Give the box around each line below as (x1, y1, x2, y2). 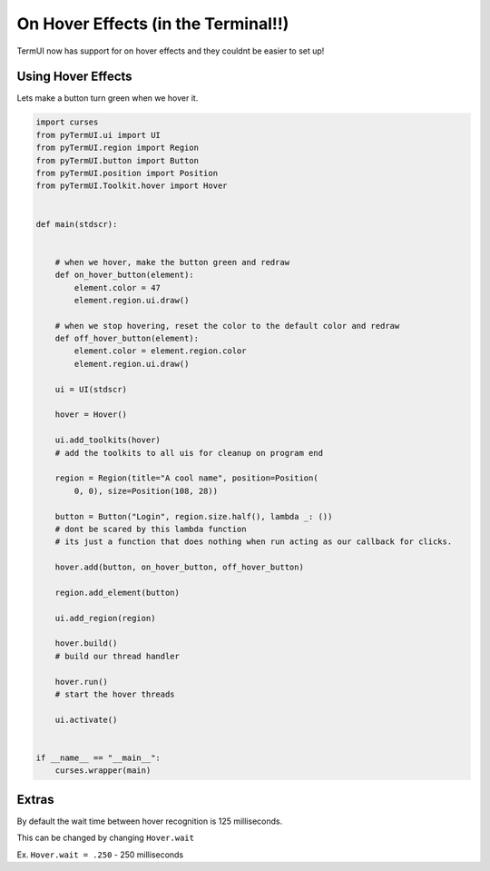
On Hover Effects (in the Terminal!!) (16, 14, 289, 34)
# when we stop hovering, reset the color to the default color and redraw (54, 321, 400, 331)
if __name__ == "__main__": (35, 752, 161, 763)
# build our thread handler (54, 650, 181, 661)
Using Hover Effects (16, 69, 132, 84)
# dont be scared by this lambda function (54, 523, 247, 534)
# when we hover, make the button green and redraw (54, 257, 290, 267)
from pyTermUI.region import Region (35, 143, 200, 153)
